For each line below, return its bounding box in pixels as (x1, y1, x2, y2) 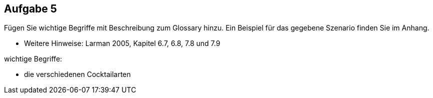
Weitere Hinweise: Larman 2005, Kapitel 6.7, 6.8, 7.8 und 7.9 (24, 39, 220, 48)
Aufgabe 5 (4, 2, 57, 15)
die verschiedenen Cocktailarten (24, 70, 131, 79)
